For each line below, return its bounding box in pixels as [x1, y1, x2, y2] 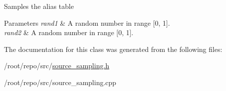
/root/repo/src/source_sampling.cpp [4, 77, 116, 87]
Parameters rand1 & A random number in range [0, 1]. [4, 17, 170, 28]
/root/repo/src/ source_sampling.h [4, 60, 110, 71]
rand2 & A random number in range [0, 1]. [4, 27, 133, 38]
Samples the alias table [4, 1, 74, 11]
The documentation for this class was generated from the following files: [4, 44, 223, 54]
